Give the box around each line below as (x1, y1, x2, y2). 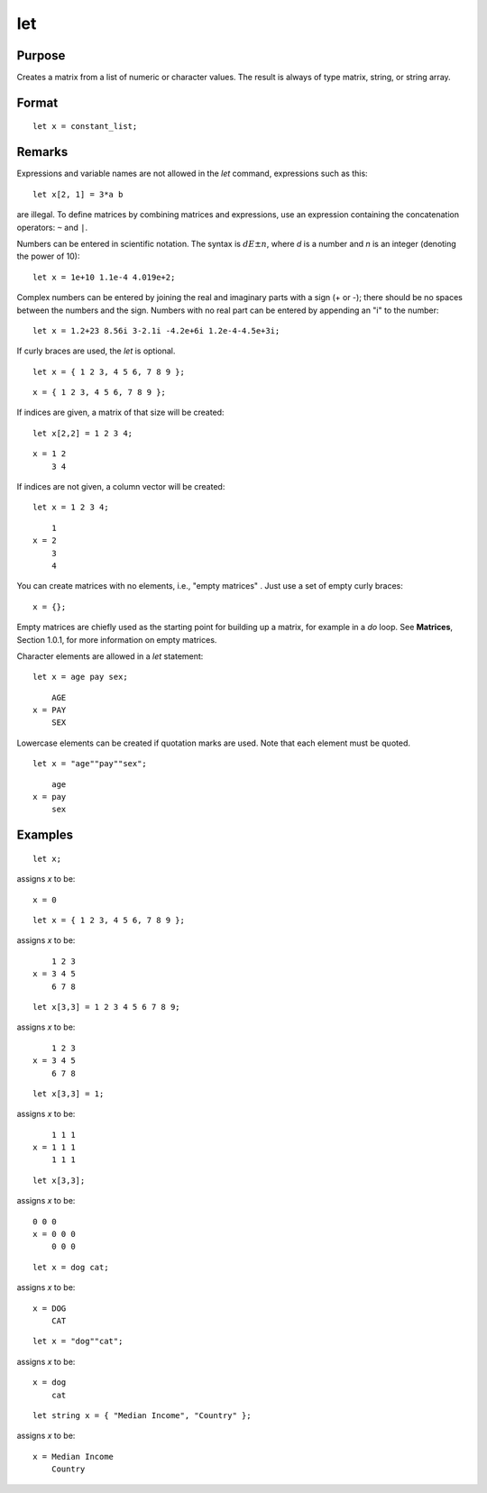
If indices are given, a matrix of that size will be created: (16, 407, 225, 418)
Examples (16, 828, 74, 843)
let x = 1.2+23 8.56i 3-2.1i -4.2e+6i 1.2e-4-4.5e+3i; (32, 325, 280, 335)
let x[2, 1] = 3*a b (32, 189, 124, 199)
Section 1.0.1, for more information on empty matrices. (16, 634, 217, 645)
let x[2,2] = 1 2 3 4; (32, 428, 133, 438)
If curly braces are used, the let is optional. (16, 345, 176, 356)
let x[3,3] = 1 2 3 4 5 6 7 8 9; (32, 1002, 180, 1012)
